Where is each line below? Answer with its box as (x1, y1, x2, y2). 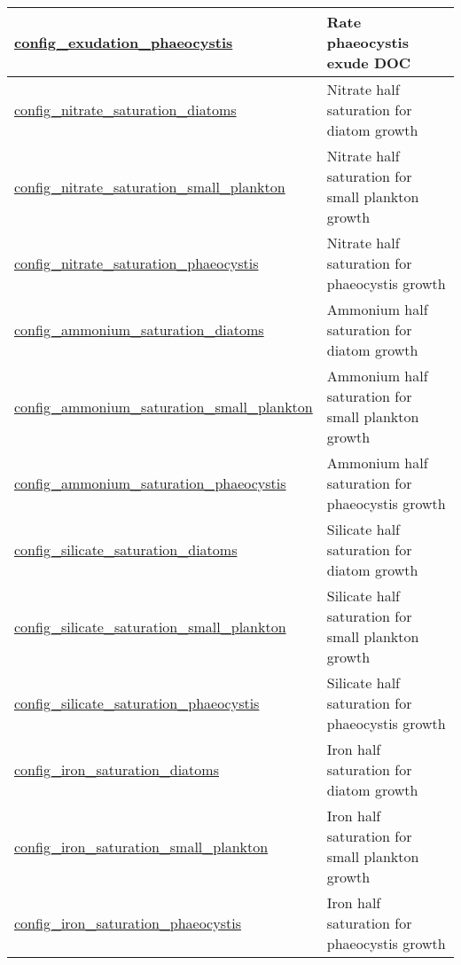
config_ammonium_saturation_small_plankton (14, 396, 313, 417)
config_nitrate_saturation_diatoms (14, 99, 237, 120)
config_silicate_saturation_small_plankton (14, 616, 286, 637)
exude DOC (326, 52, 411, 73)
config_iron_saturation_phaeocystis (14, 913, 241, 933)
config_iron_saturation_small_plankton (14, 836, 269, 857)
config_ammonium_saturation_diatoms (14, 319, 264, 340)
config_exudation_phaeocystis (14, 32, 233, 52)
